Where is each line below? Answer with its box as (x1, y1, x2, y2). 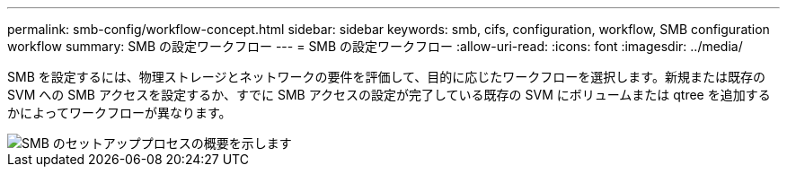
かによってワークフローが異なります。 (7, 105, 232, 120)
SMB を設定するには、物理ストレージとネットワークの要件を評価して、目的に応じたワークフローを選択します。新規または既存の (7, 69, 765, 84)
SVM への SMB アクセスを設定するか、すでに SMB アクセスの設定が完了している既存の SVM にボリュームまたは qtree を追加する (7, 87, 771, 102)
